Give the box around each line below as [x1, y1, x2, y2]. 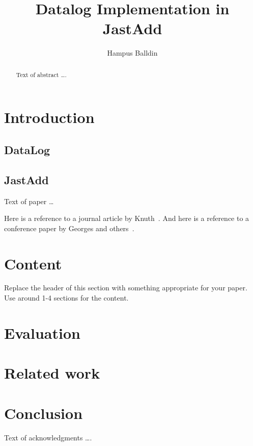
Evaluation [4, 322, 80, 343]
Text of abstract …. [16, 70, 67, 79]
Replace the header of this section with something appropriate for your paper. [4, 282, 247, 293]
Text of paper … [4, 195, 54, 206]
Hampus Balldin [107, 47, 158, 58]
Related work [4, 362, 100, 383]
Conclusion [4, 402, 83, 423]
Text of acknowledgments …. [4, 432, 92, 442]
